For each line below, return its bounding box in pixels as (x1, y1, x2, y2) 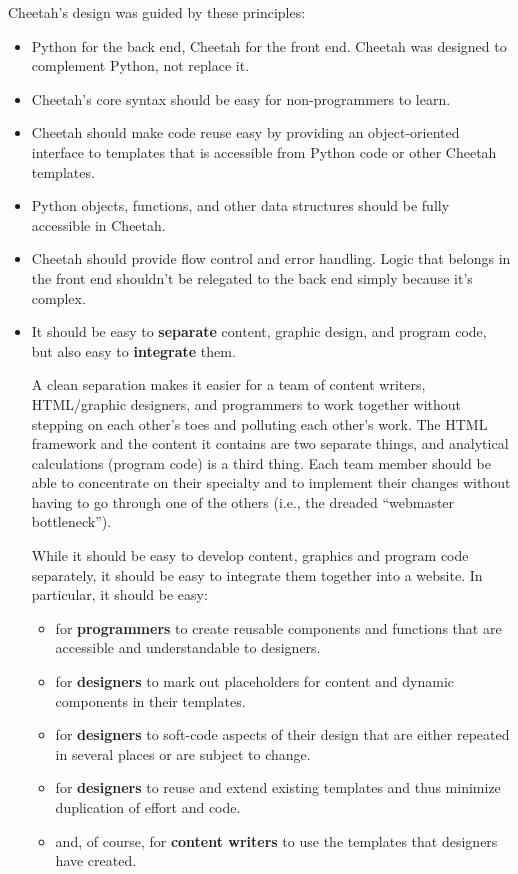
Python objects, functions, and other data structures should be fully (31, 195, 450, 216)
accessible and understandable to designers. (55, 637, 321, 658)
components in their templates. (55, 690, 246, 711)
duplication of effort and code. (55, 797, 241, 817)
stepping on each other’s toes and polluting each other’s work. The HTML (31, 413, 488, 434)
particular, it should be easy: (31, 584, 208, 605)
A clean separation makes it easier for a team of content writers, (31, 374, 426, 395)
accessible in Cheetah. (31, 214, 166, 235)
